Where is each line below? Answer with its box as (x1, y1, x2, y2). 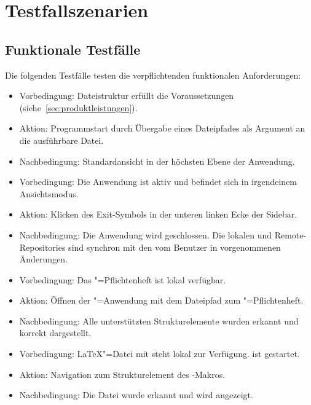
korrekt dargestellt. (19, 326, 92, 339)
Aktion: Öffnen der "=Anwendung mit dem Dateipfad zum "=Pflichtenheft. (19, 294, 304, 307)
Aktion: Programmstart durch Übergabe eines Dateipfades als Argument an (19, 122, 305, 135)
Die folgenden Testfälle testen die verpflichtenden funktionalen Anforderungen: (5, 68, 301, 81)
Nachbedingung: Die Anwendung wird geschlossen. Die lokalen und (19, 228, 272, 241)
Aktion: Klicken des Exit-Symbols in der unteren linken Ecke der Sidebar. (19, 208, 297, 221)
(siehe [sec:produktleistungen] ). (19, 101, 138, 114)
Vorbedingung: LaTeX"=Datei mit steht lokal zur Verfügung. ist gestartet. (19, 347, 300, 360)
